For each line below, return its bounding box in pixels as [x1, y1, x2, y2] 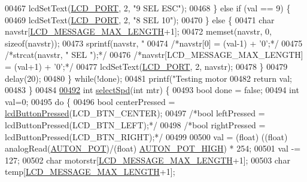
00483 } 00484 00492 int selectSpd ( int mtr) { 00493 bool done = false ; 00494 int [5, 84, 299, 96]
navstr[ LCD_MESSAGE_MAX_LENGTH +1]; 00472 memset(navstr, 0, [5, 25, 272, 38]
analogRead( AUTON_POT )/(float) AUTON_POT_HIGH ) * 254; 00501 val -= [5, 142, 301, 155]
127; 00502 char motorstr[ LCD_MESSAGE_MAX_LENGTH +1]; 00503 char [5, 153, 290, 166]
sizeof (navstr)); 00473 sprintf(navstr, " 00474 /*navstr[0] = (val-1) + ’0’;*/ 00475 [5, 36, 303, 49]
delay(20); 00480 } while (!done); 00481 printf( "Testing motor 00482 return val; [5, 72, 292, 84]
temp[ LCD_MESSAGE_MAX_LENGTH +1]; [5, 165, 175, 178]
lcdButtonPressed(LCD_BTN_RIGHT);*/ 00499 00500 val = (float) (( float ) [5, 130, 288, 143]
